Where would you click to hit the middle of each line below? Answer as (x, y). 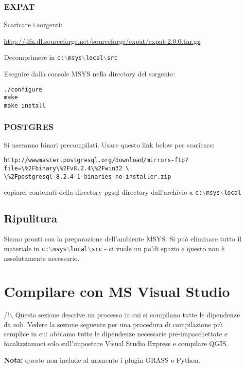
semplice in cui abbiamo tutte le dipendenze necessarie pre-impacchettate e (116, 334)
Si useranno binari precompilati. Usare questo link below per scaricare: (109, 144)
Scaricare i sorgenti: (33, 25)
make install (25, 105)
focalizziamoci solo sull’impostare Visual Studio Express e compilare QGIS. (116, 343)
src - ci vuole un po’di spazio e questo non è (158, 248)
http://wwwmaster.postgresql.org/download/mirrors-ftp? (96, 160)
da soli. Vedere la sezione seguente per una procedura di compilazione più (114, 324)
